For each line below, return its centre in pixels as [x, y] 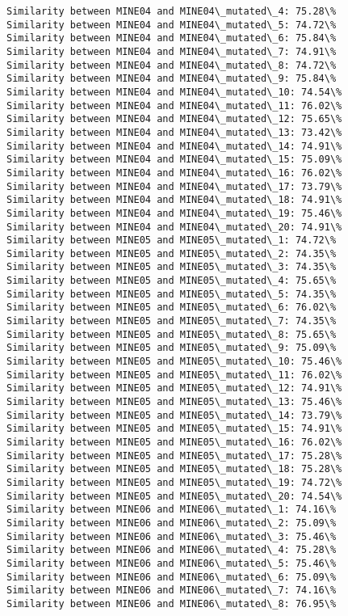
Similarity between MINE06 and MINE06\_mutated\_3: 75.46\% [172, 536]
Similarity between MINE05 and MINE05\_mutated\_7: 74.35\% [172, 321]
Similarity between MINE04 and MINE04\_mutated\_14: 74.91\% [174, 146]
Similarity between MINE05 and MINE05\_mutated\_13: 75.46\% [174, 402]
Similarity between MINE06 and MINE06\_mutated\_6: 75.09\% [172, 577]
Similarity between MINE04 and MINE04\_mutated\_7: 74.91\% [172, 51]
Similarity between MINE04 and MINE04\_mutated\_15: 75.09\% [174, 160]
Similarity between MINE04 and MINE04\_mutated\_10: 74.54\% [174, 92]
